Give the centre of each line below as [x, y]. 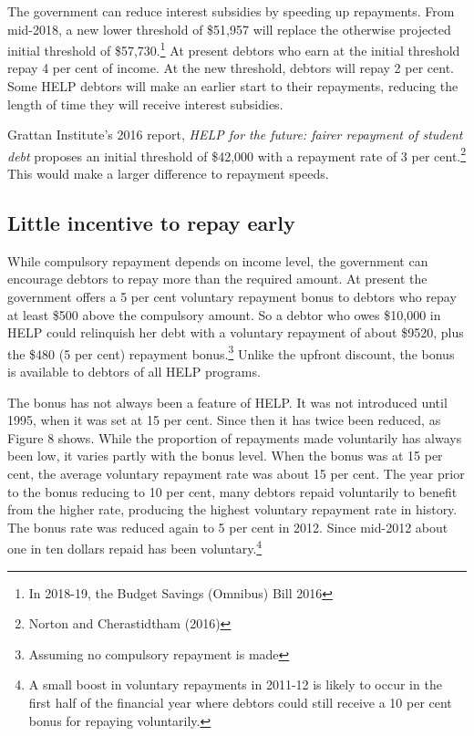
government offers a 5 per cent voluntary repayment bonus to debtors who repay [232, 297]
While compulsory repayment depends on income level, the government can [218, 260]
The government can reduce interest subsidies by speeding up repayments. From [231, 11]
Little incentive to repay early [151, 223]
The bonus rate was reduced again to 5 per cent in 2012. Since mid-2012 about [228, 527]
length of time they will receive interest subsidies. [145, 104]
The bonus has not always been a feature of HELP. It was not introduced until [227, 402]
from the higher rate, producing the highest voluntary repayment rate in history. [232, 509]
